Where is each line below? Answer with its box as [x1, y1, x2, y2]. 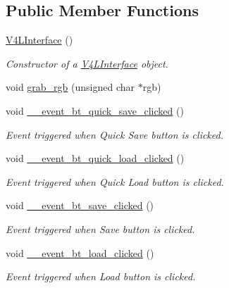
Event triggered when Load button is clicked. [6, 269, 196, 284]
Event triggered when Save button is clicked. [6, 221, 195, 236]
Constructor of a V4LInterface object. [6, 56, 168, 70]
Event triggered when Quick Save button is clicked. [6, 127, 223, 142]
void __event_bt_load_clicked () [6, 245, 154, 260]
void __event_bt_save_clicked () [6, 198, 154, 213]
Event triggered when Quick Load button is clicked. [6, 174, 224, 189]
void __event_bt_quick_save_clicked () [6, 103, 184, 118]
